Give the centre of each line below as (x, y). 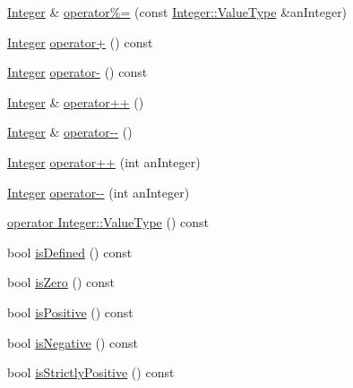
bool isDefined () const (70, 252)
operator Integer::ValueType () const (108, 222)
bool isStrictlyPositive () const (91, 372)
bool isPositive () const (70, 312)
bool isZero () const (61, 282)
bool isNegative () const (73, 342)
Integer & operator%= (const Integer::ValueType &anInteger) (177, 12)
